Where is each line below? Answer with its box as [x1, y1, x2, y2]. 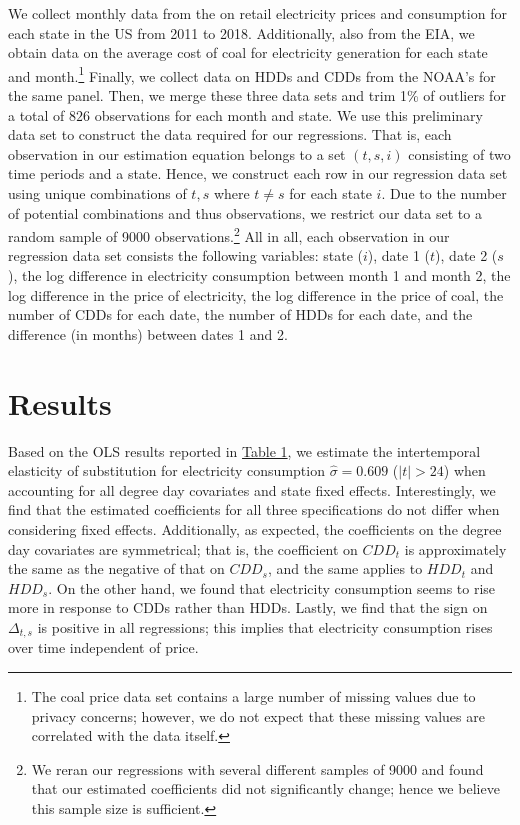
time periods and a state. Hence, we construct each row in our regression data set [8, 163, 508, 184]
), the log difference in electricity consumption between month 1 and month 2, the [8, 265, 511, 286]
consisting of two [408, 143, 511, 164]
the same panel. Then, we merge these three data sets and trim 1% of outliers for [8, 85, 506, 106]
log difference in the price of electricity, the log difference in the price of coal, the [8, 284, 504, 305]
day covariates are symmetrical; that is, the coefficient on [8, 538, 358, 559]
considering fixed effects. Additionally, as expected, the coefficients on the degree [8, 518, 502, 539]
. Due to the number [381, 183, 507, 203]
